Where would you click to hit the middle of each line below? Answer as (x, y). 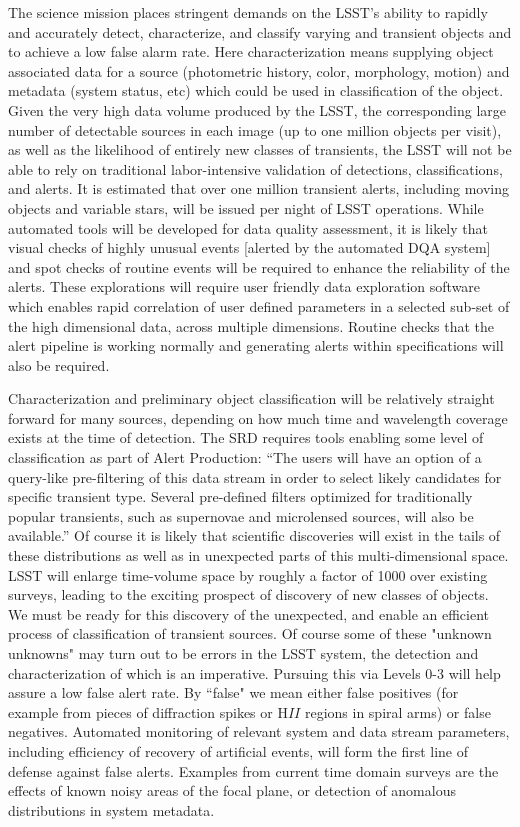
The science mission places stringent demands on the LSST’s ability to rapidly (248, 12)
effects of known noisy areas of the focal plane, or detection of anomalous (232, 790)
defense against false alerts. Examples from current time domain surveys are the (253, 770)
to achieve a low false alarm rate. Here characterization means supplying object (251, 51)
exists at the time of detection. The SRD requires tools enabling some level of (246, 437)
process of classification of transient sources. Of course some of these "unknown (250, 633)
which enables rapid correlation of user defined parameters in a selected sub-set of (259, 305)
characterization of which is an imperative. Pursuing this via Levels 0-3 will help (254, 672)
